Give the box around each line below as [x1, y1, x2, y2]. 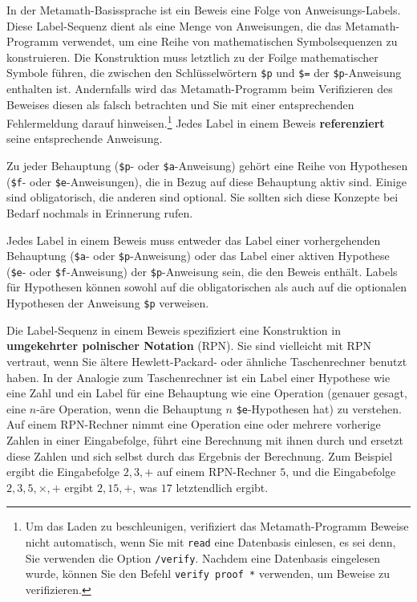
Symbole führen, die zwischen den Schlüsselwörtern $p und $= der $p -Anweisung [6, 64, 402, 81]
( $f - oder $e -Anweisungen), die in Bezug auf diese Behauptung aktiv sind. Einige [6, 173, 407, 189]
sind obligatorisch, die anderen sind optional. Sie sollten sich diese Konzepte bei [6, 189, 399, 205]
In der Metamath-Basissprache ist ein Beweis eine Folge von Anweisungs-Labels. [6, 2, 401, 18]
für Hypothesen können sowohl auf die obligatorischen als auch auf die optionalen [6, 279, 407, 295]
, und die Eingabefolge [285, 463, 396, 480]
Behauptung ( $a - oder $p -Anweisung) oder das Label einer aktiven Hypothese [6, 247, 390, 264]
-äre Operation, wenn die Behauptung [36, 400, 222, 417]
